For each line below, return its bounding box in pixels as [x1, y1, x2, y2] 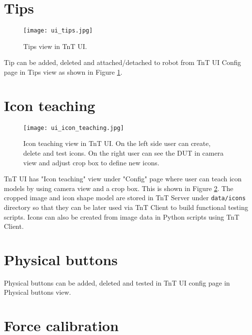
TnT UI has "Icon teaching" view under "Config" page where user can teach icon [4, 174, 242, 184]
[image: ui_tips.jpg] [23, 27, 93, 34]
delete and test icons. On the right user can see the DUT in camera [23, 147, 224, 158]
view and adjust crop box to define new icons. [23, 157, 159, 167]
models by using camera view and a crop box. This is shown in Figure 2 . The [4, 183, 234, 193]
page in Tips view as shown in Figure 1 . [4, 66, 123, 77]
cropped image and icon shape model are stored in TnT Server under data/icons [4, 192, 246, 203]
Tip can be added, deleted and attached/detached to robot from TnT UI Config [4, 57, 241, 67]
